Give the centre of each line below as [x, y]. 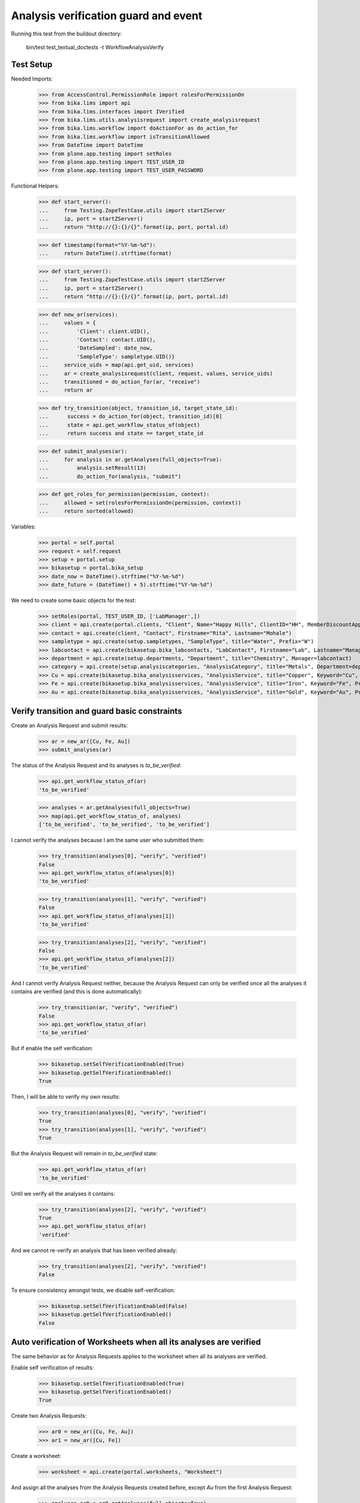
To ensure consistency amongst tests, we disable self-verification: [93, 1290]
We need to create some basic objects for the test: [73, 601]
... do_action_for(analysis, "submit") [110, 476]
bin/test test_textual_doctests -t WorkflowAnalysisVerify [95, 47]
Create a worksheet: [36, 1456]
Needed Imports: [32, 79]
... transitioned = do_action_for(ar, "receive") [119, 381]
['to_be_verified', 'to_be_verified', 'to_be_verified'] [124, 825]
